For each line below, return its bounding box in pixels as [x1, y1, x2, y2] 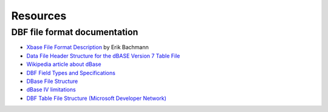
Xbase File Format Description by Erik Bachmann [26, 44, 149, 51]
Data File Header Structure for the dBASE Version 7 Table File [26, 52, 180, 59]
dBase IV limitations [26, 86, 76, 93]
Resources [11, 9, 67, 22]
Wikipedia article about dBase [26, 61, 101, 68]
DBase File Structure [26, 77, 78, 85]
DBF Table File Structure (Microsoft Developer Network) [26, 94, 167, 102]
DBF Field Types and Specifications [26, 69, 115, 76]
